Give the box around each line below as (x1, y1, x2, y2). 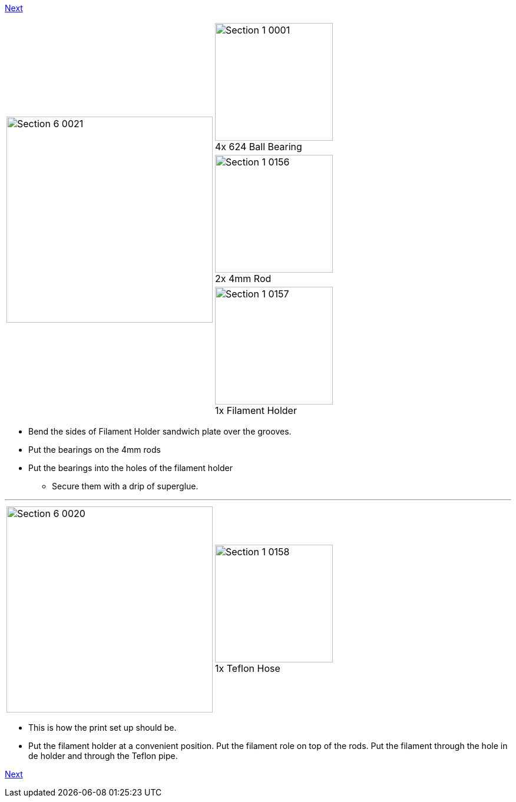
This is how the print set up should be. (28, 723, 177, 733)
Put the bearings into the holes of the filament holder (28, 463, 233, 473)
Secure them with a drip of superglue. (52, 481, 199, 491)
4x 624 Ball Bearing (215, 141, 302, 153)
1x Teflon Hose (215, 662, 280, 674)
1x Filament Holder (215, 405, 297, 416)
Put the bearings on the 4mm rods (28, 445, 161, 455)
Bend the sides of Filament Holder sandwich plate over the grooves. (28, 426, 292, 436)
